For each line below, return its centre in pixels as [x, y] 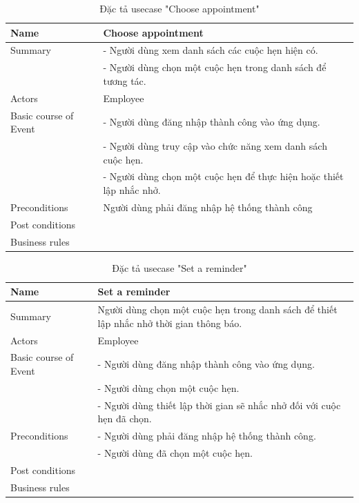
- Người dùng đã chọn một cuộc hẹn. [175, 452]
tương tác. [125, 80]
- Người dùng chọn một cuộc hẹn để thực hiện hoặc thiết [223, 176]
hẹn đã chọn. [125, 418]
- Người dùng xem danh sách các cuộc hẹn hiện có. [211, 50]
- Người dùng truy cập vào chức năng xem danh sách [215, 146]
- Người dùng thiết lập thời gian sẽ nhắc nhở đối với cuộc [219, 405]
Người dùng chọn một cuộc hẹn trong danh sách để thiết [217, 309]
